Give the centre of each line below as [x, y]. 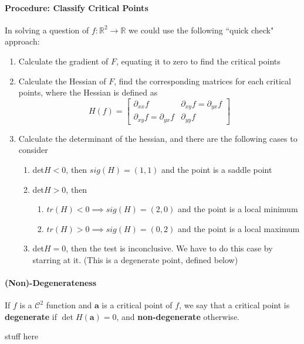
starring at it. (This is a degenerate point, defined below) [135, 259]
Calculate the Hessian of [62, 81]
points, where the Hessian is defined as [88, 92]
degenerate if [31, 316]
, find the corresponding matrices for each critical [202, 81]
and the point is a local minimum [238, 209]
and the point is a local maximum [239, 228]
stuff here [22, 336]
